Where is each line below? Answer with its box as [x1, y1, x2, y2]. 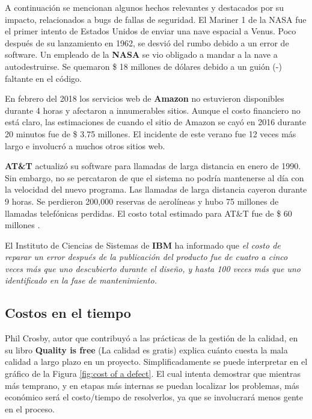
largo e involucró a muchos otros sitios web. [5, 139, 165, 152]
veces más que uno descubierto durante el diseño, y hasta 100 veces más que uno [5, 262, 301, 275]
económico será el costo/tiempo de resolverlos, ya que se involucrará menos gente [5, 391, 304, 403]
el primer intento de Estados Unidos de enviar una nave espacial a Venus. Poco [5, 25, 296, 37]
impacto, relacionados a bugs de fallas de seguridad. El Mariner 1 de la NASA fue [5, 13, 307, 25]
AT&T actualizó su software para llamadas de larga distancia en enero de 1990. [5, 160, 301, 172]
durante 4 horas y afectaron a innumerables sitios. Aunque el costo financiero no [5, 104, 301, 116]
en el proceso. [5, 402, 55, 415]
